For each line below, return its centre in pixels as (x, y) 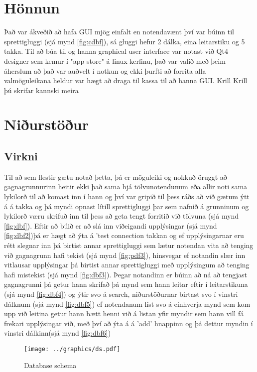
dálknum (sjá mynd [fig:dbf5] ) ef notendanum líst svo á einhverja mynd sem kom (127, 304)
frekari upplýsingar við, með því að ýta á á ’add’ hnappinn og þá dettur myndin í (128, 323)
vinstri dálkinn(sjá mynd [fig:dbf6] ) (58, 333)
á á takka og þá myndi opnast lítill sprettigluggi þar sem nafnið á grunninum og (127, 206)
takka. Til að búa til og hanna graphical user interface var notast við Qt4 (116, 51)
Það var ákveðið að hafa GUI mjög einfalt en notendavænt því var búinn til (119, 32)
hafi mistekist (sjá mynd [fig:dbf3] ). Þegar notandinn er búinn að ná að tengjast (126, 274)
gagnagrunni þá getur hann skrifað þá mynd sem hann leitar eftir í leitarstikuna (126, 284)
